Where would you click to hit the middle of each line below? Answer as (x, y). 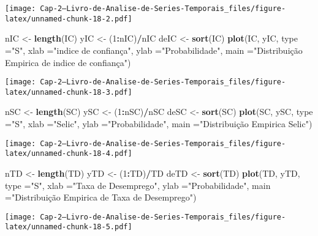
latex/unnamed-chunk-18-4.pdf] (69, 154)
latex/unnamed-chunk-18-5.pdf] (69, 227)
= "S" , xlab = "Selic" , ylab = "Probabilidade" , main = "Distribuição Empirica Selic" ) (159, 124)
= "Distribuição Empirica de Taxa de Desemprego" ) (101, 197)
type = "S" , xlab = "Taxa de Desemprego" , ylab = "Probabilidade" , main (138, 185)
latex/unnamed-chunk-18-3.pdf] (69, 92)
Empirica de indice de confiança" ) (68, 62)
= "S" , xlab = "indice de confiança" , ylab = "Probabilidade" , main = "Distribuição (154, 50)
